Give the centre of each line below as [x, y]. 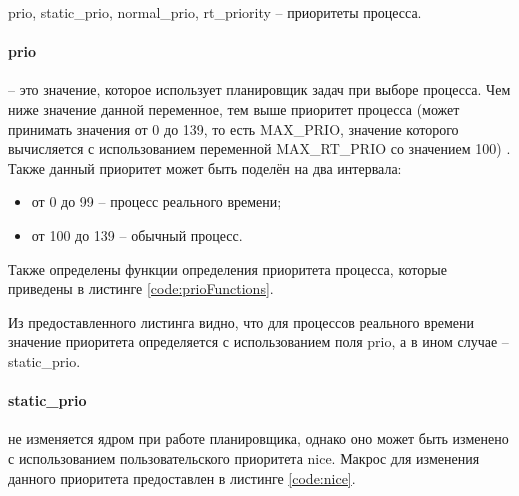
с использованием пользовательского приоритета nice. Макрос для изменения [244, 457]
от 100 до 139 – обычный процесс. [137, 234]
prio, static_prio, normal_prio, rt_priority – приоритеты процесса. [215, 12]
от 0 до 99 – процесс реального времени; [156, 201]
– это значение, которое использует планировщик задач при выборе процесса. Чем [259, 89]
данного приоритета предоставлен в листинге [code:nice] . [182, 477]
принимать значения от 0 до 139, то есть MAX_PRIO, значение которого [233, 128]
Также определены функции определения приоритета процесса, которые [227, 268]
